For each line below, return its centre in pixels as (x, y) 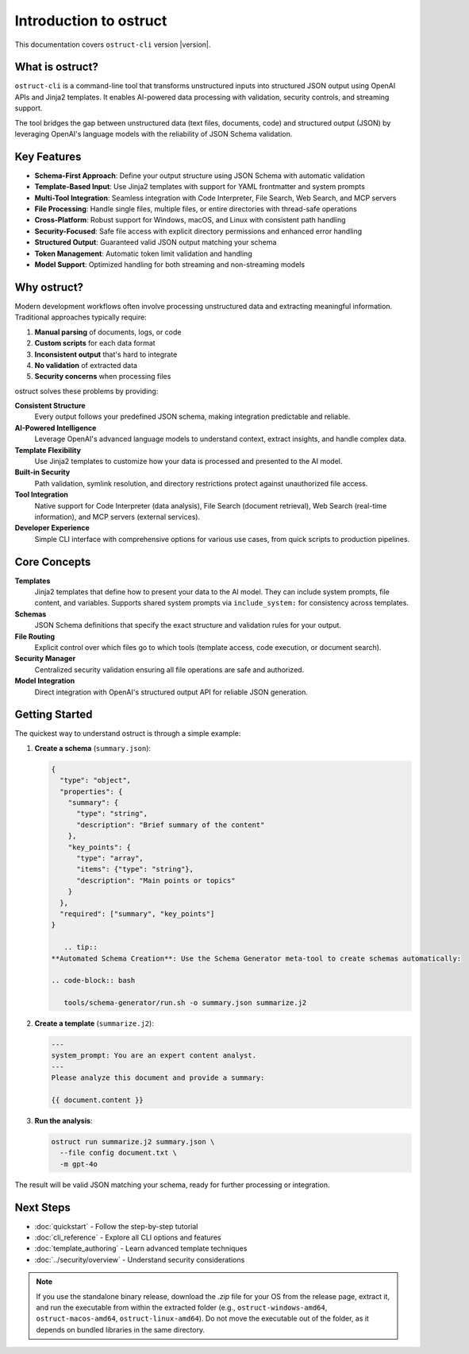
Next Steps (42, 1207)
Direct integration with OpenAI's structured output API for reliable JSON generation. (171, 692)
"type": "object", (95, 780)
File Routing (35, 636)
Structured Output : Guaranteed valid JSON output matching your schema (156, 242)
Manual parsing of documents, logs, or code (108, 332)
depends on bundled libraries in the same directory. (121, 1329)
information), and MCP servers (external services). (117, 516)
